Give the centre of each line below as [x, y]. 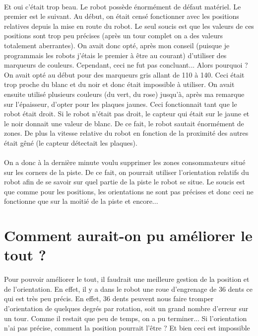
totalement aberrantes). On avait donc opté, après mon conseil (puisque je [117, 45]
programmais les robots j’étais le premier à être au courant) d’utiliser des [115, 55]
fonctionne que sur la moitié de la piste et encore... [81, 201]
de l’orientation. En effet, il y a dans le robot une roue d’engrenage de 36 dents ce [128, 289]
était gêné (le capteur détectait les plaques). [71, 142]
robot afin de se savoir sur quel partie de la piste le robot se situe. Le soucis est [125, 182]
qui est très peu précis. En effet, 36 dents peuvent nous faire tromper [109, 298]
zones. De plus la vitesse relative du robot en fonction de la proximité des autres [126, 133]
